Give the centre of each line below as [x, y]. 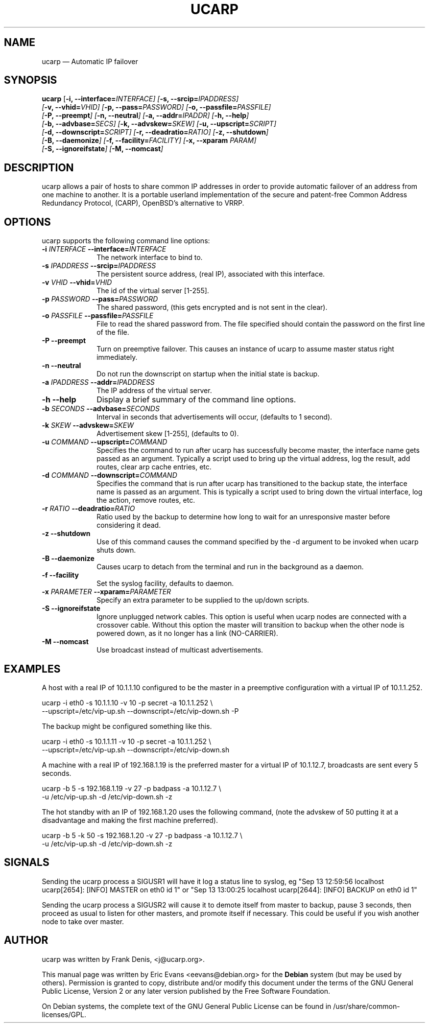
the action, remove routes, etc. [146, 500]
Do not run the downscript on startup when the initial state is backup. [208, 374]
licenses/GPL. [64, 1014]
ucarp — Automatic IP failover [90, 61]
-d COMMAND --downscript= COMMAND [109, 475]
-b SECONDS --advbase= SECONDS [101, 409]
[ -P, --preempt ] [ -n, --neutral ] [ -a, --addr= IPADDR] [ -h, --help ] [145, 116]
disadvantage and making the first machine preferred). [130, 820]
